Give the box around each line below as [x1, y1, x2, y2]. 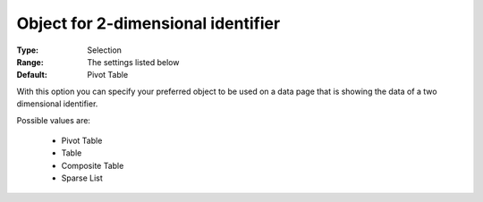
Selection [87, 45, 123, 55]
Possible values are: [16, 114, 91, 125]
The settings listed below [87, 56, 180, 67]
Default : [16, 70, 48, 80]
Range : [16, 56, 44, 67]
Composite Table [61, 160, 124, 171]
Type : [16, 45, 39, 55]
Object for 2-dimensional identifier [16, 13, 281, 33]
